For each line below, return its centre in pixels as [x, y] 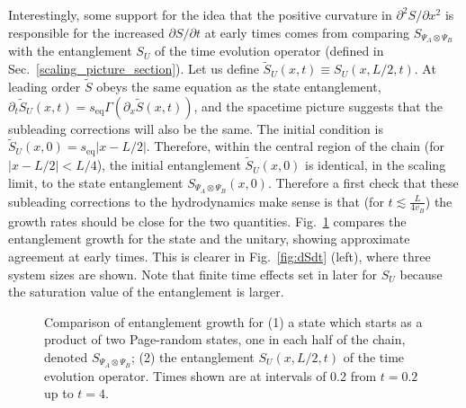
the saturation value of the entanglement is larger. [146, 292]
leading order [45, 87]
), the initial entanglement [169, 165]
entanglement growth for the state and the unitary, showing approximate [209, 239]
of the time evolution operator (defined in [269, 51]
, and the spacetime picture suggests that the [318, 106]
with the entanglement [70, 51]
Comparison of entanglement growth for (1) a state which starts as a [233, 321]
